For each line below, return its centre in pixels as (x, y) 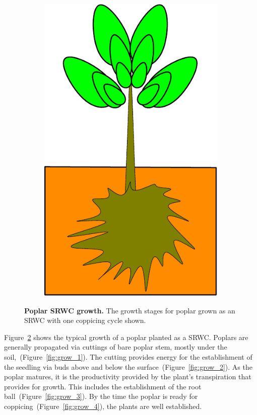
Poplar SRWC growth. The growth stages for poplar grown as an (130, 310)
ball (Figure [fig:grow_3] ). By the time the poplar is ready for (101, 396)
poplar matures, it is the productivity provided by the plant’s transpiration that (128, 377)
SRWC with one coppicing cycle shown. (85, 320)
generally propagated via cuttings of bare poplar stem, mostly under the (116, 347)
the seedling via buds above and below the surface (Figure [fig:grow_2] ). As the (128, 366)
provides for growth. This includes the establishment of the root (103, 386)
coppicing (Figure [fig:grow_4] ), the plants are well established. (103, 406)
